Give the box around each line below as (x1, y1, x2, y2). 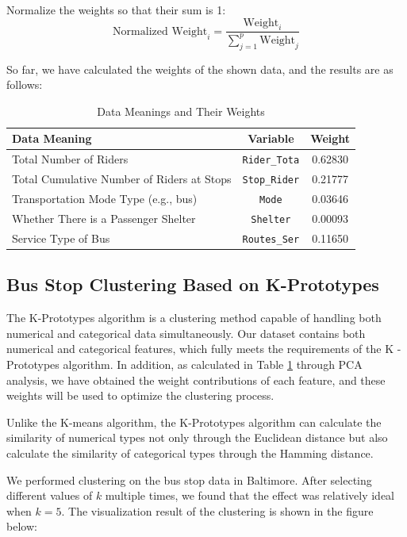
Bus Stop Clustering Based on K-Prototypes (6, 272, 379, 297)
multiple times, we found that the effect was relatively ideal (105, 487, 395, 504)
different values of (6, 487, 93, 504)
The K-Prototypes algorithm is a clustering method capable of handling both (6, 309, 382, 326)
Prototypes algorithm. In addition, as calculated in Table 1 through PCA (6, 355, 363, 372)
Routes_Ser (242, 233, 300, 245)
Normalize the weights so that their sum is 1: (6, 2, 226, 17)
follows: (6, 76, 43, 93)
